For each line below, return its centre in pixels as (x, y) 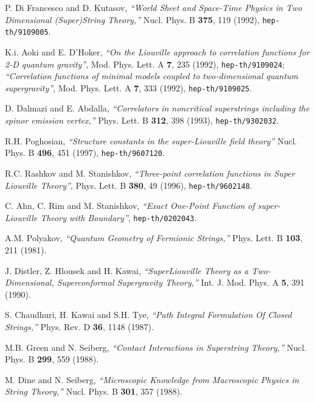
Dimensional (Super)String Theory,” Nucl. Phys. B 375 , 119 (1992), (132, 19)
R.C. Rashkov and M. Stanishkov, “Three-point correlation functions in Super (150, 173)
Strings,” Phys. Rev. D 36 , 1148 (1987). (79, 326)
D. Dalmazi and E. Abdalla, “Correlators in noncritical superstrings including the (157, 108)
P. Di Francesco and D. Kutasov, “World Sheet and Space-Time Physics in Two (154, 7)
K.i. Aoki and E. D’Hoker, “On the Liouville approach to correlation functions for (157, 51)
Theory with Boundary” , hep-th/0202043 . (119, 217)
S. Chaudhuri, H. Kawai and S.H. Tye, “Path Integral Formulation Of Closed (148, 315)
